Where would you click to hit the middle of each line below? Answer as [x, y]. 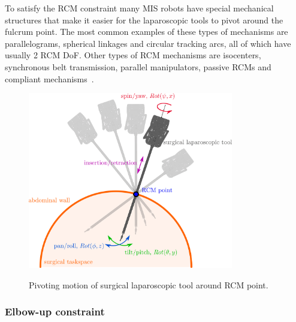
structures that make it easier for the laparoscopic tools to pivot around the [144, 20]
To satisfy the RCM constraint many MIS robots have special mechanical [139, 8]
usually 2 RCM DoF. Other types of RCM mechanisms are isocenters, [133, 55]
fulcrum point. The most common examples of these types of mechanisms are [147, 32]
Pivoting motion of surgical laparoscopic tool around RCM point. [149, 284]
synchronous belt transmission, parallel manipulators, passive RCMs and [138, 66]
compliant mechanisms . [49, 78]
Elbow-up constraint [55, 311]
